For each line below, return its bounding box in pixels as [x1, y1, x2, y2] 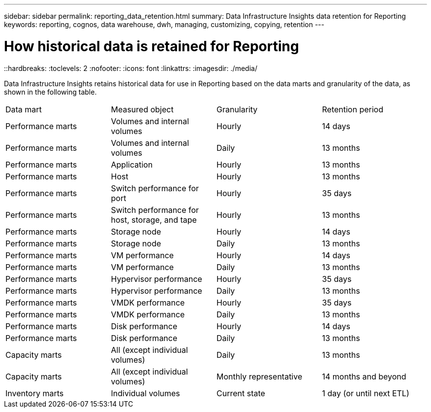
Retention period [322, 104, 383, 114]
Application [111, 159, 153, 170]
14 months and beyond [322, 371, 406, 381]
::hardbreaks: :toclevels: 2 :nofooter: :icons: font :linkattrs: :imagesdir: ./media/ [4, 64, 257, 72]
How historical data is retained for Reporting [4, 37, 299, 55]
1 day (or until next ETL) [322, 388, 409, 398]
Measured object [111, 104, 174, 114]
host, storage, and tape [111, 214, 197, 225]
